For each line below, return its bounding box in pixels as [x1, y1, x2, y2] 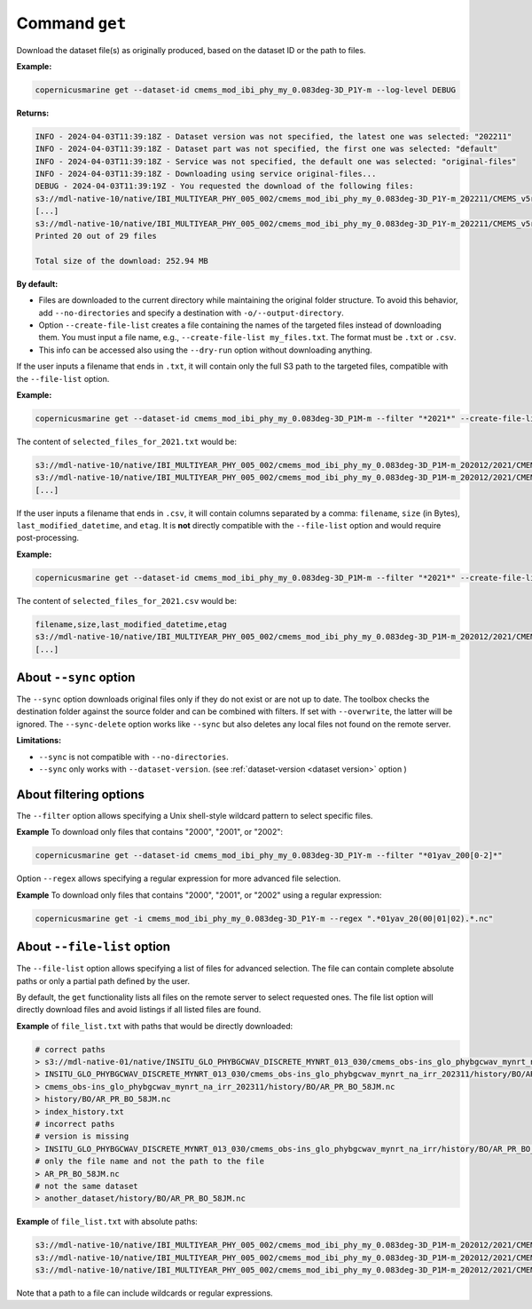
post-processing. [16, 533, 80, 543]
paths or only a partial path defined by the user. [16, 975, 191, 986]
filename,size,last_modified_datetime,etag [35, 619, 228, 630]
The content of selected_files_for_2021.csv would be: [16, 595, 238, 606]
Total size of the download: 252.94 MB [35, 256, 208, 266]
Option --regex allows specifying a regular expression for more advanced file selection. [16, 873, 341, 884]
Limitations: [16, 735, 62, 746]
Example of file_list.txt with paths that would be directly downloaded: [16, 1020, 293, 1031]
